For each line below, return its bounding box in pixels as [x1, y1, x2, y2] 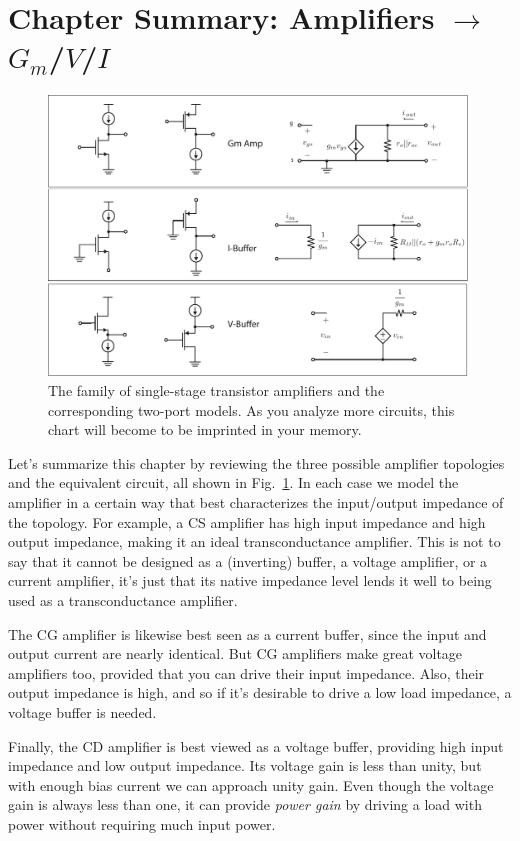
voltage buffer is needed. [8, 701, 157, 722]
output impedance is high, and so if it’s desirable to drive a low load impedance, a [8, 682, 512, 703]
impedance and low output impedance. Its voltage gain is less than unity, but [8, 755, 482, 776]
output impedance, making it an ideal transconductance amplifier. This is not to [8, 531, 501, 552]
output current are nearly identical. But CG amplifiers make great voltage [8, 643, 463, 664]
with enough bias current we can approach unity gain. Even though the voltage [8, 774, 494, 795]
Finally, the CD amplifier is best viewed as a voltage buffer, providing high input [8, 735, 504, 756]
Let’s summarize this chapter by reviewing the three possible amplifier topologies [8, 452, 505, 473]
